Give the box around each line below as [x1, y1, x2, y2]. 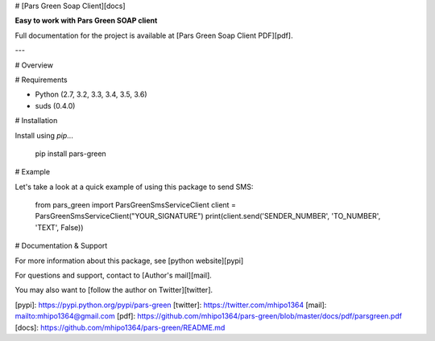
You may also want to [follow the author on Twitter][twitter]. [14, 286, 213, 295]
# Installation [14, 116, 58, 125]
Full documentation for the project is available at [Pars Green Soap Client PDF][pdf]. [14, 31, 293, 40]
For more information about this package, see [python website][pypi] [14, 256, 244, 265]
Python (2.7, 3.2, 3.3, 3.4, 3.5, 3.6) [35, 89, 148, 100]
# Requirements [14, 75, 68, 84]
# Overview [14, 60, 54, 70]
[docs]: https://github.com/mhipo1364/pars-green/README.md [14, 323, 226, 332]
